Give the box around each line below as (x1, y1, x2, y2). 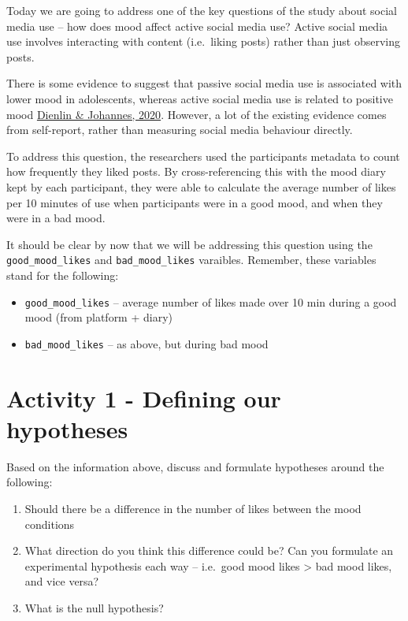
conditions (24, 515, 75, 532)
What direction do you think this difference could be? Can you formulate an (24, 542, 394, 559)
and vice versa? (24, 573, 99, 589)
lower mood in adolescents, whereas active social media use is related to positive (6, 90, 393, 106)
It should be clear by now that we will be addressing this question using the (6, 236, 373, 252)
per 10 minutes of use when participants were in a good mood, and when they (6, 194, 383, 210)
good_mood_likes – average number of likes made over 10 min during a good (24, 293, 397, 310)
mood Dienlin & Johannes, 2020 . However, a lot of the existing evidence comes (6, 106, 387, 122)
